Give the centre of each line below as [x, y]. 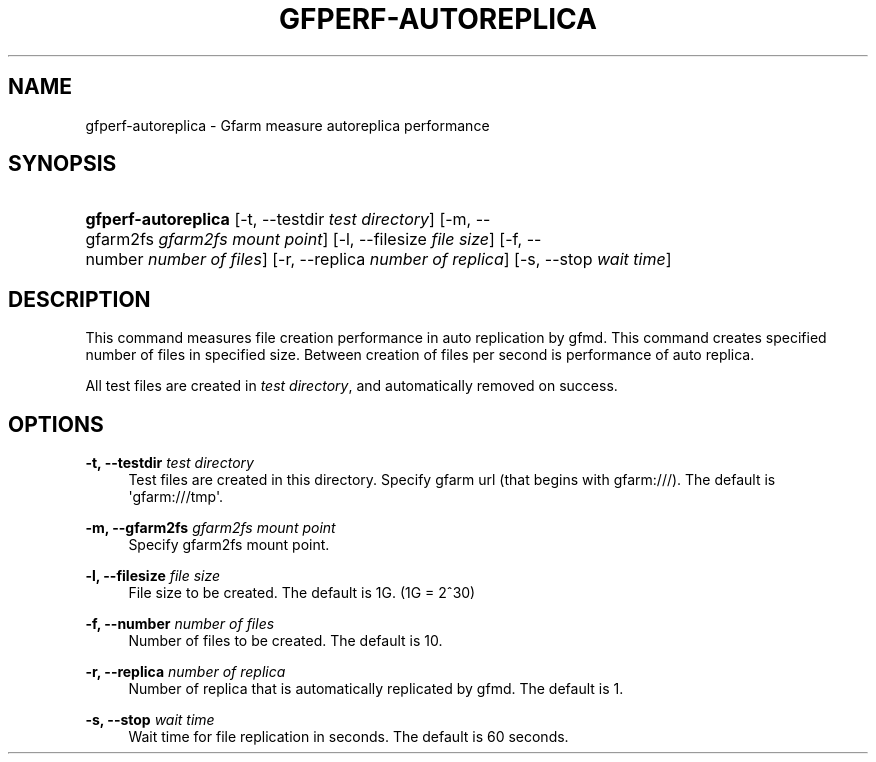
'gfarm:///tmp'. [176, 497]
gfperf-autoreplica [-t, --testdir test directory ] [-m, [278, 219]
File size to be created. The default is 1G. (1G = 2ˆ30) [302, 593]
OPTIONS [56, 424]
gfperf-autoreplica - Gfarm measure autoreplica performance [287, 125]
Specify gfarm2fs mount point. [229, 545]
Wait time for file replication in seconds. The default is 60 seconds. [348, 737]
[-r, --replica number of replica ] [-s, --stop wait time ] [472, 259]
